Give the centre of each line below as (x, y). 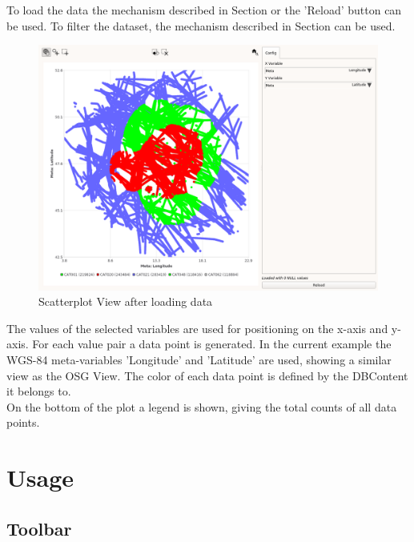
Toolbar (39, 528)
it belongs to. (39, 391)
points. (23, 422)
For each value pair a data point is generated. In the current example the (212, 344)
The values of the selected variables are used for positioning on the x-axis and (197, 328)
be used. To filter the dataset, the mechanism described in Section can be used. (201, 25)
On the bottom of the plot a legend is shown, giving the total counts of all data (202, 406)
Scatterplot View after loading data (126, 301)
